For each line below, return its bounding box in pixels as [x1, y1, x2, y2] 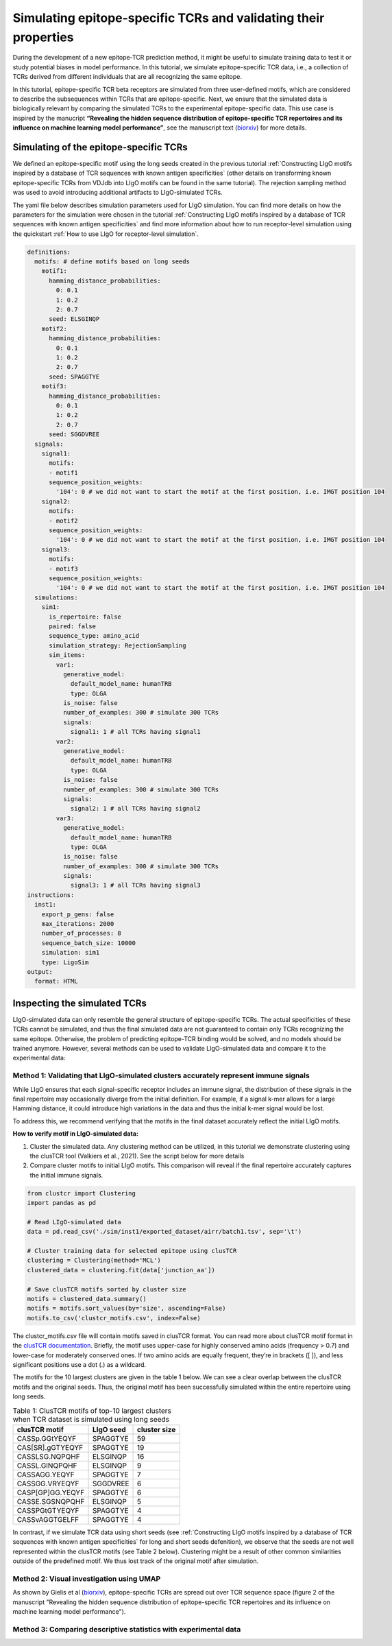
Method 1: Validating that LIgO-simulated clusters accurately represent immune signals [12, 1071, 310, 1080]
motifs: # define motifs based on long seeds [34, 258, 190, 265]
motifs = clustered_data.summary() [27, 1295, 147, 1302]
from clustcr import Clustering [27, 1189, 136, 1197]
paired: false [49, 622, 96, 630]
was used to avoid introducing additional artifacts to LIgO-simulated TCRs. [12, 189, 223, 197]
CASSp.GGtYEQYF [16, 1433, 77, 1443]
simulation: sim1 [41, 949, 100, 957]
